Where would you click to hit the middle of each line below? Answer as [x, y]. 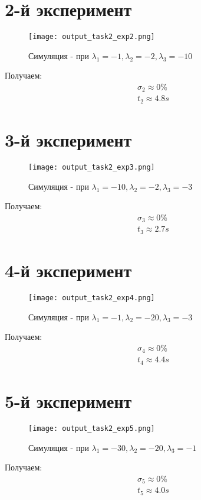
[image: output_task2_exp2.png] [92, 37]
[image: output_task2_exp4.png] [92, 298]
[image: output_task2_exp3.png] [92, 168]
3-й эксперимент [68, 140]
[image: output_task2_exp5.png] [92, 428]
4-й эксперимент [68, 270]
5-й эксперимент [68, 401]
